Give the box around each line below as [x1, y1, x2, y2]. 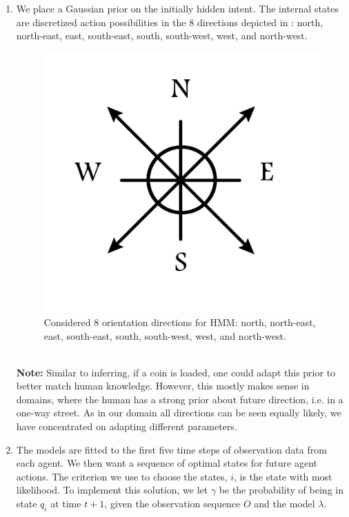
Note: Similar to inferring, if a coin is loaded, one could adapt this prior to [16, 365, 336, 379]
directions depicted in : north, [197, 14, 323, 29]
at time [50, 496, 81, 511]
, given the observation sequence [104, 496, 241, 511]
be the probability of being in [219, 483, 343, 497]
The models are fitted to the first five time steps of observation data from [16, 442, 327, 456]
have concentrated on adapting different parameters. [16, 419, 237, 434]
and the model [254, 496, 315, 511]
